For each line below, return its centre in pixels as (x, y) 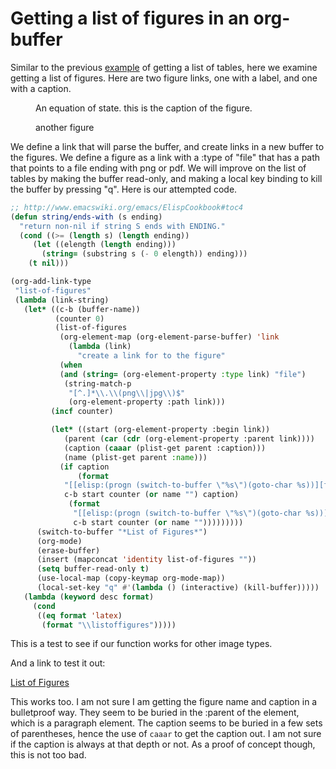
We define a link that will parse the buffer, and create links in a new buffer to (167, 146)
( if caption (84, 467)
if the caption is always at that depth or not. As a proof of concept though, (163, 744)
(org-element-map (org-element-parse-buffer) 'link (169, 337)
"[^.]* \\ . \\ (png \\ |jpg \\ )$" (127, 393)
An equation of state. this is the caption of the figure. (144, 108)
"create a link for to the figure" (151, 356)
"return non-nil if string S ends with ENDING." (122, 226)
